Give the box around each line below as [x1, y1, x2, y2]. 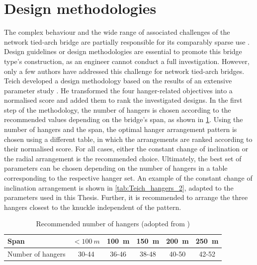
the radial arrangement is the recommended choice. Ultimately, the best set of [4, 153, 242, 163]
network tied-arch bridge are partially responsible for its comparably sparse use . [4, 36, 250, 47]
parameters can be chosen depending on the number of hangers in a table [4, 163, 228, 173]
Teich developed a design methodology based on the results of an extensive [4, 75, 232, 86]
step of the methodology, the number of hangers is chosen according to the [4, 104, 231, 115]
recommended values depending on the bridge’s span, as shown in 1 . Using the [4, 114, 243, 125]
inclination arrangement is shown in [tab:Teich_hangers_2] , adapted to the [4, 182, 234, 193]
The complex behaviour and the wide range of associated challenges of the [4, 27, 230, 37]
